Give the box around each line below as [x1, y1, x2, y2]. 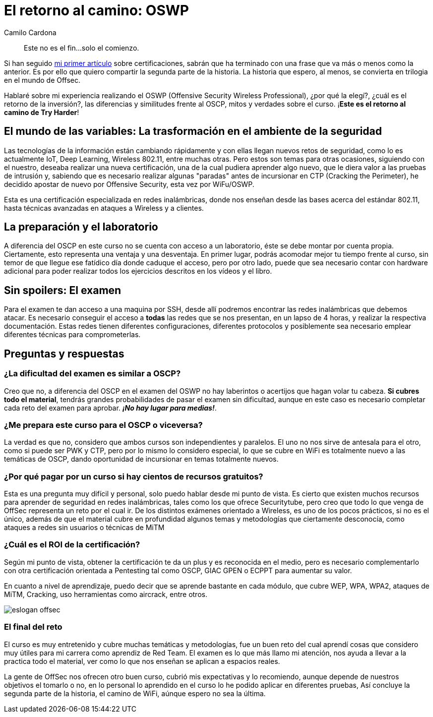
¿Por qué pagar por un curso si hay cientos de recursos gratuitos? [4, 471, 263, 481]
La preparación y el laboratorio [4, 221, 158, 234]
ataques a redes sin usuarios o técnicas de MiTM [4, 523, 165, 532]
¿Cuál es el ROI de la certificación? [4, 539, 140, 550]
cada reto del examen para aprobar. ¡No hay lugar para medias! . [4, 403, 217, 412]
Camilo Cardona [4, 28, 57, 37]
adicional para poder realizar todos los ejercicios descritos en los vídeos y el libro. [4, 267, 272, 276]
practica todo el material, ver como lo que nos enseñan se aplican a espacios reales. [4, 657, 280, 665]
